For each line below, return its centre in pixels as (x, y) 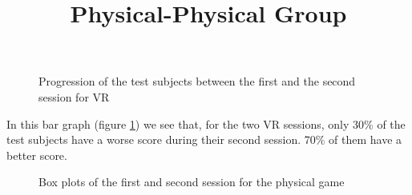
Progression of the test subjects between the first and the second (197, 81)
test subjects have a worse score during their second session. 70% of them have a (204, 139)
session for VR (74, 96)
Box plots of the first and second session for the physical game (192, 182)
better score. (37, 155)
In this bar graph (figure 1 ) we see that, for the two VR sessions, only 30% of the (206, 123)
